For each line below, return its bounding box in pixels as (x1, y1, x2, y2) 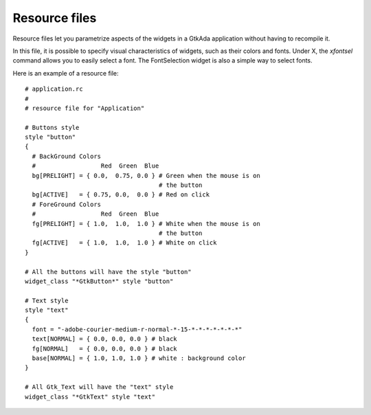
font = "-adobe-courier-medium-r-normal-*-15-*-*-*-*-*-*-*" (32, 325, 243, 333)
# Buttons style (25, 124, 80, 131)
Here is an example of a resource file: (12, 69, 120, 77)
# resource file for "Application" (25, 104, 145, 112)
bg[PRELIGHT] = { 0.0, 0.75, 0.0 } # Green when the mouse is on (32, 172, 260, 179)
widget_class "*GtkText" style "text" (25, 392, 156, 401)
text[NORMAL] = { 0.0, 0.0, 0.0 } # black (32, 335, 178, 343)
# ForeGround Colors (32, 200, 102, 208)
